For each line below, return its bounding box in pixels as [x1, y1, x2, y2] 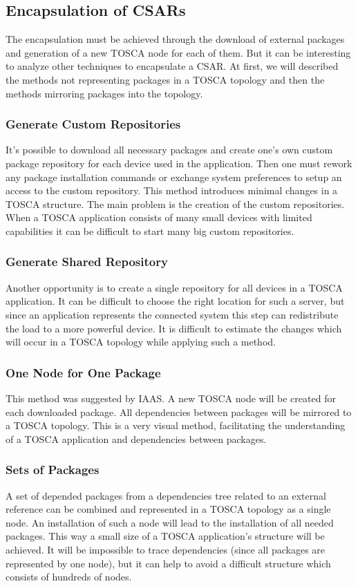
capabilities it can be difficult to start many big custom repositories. [6, 223, 294, 238]
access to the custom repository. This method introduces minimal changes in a [6, 183, 338, 198]
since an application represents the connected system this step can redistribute [6, 307, 339, 321]
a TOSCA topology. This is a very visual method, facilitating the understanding [6, 418, 346, 433]
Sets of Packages [6, 461, 100, 478]
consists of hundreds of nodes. [6, 569, 132, 584]
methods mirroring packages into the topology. [6, 86, 203, 100]
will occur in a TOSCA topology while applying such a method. [6, 334, 276, 349]
